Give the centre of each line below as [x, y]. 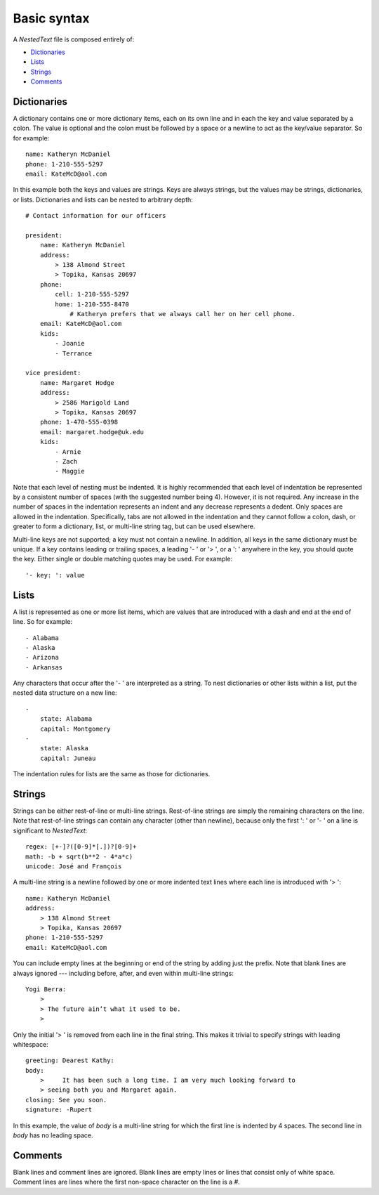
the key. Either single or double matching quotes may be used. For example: [123, 559]
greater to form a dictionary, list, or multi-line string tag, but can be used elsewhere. [134, 526]
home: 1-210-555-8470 [92, 304]
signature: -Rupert [59, 1110]
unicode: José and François [74, 867]
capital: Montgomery [75, 729]
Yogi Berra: [46, 989]
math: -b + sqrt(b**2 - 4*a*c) [79, 856]
